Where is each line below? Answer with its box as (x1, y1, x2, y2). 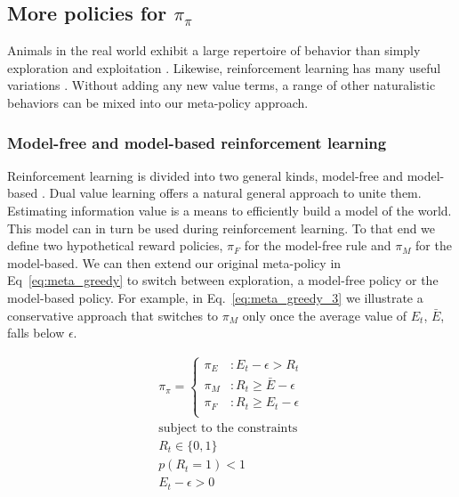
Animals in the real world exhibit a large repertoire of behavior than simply (7, 41, 421, 60)
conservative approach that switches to (7, 306, 219, 324)
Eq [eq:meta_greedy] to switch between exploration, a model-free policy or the (7, 271, 439, 289)
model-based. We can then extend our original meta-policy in (7, 253, 342, 272)
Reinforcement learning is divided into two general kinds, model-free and (7, 166, 404, 184)
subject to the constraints (158, 422, 298, 435)
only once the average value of (242, 306, 407, 324)
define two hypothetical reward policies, (7, 236, 223, 255)
